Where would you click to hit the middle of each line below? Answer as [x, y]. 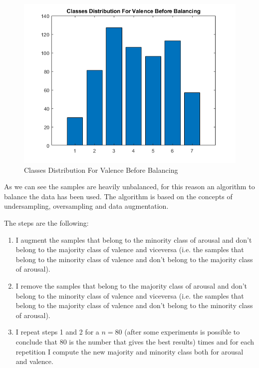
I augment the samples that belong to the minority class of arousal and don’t [134, 239]
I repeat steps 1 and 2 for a [57, 332]
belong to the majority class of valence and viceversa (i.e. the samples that [130, 249]
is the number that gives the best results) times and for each [162, 341]
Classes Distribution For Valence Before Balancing [101, 170]
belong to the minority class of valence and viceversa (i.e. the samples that [130, 295]
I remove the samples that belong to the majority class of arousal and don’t [131, 285]
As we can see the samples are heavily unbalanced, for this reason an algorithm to [129, 186]
